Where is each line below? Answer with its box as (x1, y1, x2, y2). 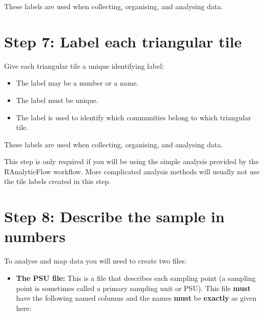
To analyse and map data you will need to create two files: (4, 255, 187, 266)
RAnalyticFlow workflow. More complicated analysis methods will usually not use (4, 166, 260, 176)
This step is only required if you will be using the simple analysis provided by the (4, 156, 259, 167)
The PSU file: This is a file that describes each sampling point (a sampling (16, 272, 256, 283)
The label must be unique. (16, 94, 98, 105)
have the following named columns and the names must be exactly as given (16, 293, 257, 303)
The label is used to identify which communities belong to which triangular (16, 112, 251, 122)
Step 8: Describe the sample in (4, 206, 225, 227)
